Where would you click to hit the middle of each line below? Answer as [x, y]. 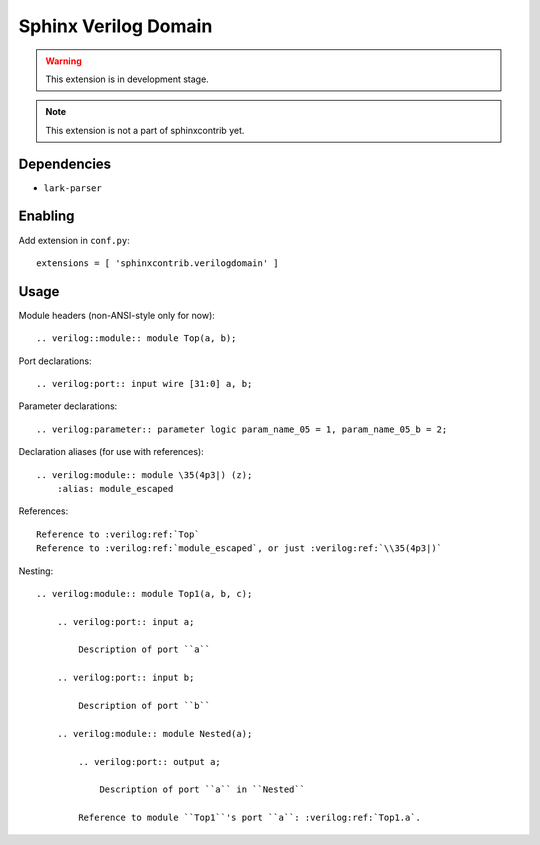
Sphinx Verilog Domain [115, 26]
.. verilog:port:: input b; [125, 678]
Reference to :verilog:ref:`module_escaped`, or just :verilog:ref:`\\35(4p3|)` [239, 548]
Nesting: [36, 571]
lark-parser [72, 188]
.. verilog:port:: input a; [125, 621]
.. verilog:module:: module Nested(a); [154, 733]
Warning [63, 61]
